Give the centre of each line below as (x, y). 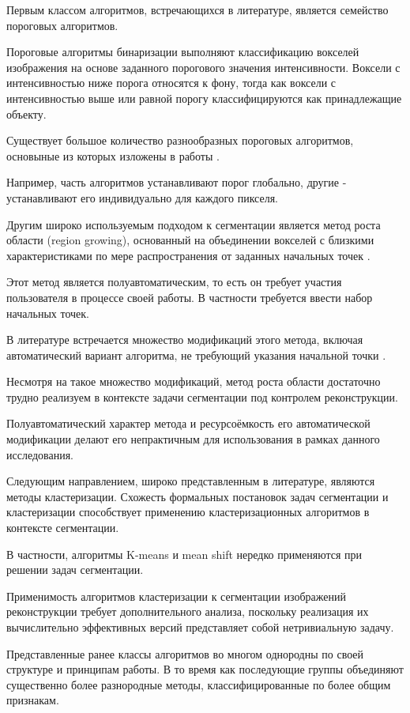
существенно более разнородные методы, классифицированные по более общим (199, 684)
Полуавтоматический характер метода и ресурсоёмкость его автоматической (188, 423)
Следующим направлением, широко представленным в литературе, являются (191, 481)
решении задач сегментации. (75, 570)
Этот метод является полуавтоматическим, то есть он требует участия (174, 282)
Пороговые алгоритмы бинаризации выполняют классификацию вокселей (183, 52)
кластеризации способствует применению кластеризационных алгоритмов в (188, 512)
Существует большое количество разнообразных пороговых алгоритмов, (180, 140)
